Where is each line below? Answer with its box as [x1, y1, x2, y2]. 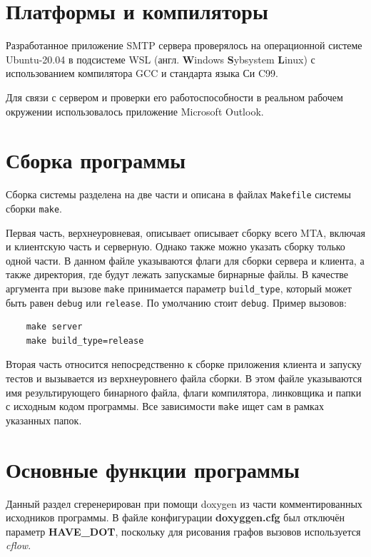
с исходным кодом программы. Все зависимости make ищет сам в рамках [6, 399, 324, 414]
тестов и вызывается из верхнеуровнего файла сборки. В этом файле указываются [6, 371, 362, 385]
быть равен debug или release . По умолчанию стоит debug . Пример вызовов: [6, 295, 347, 310]
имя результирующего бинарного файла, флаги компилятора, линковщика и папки [6, 384, 362, 399]
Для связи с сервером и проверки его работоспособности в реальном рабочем [6, 89, 343, 104]
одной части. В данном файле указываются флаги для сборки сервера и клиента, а [6, 252, 365, 267]
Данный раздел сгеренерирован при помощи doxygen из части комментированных [6, 496, 362, 511]
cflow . [6, 538, 31, 553]
